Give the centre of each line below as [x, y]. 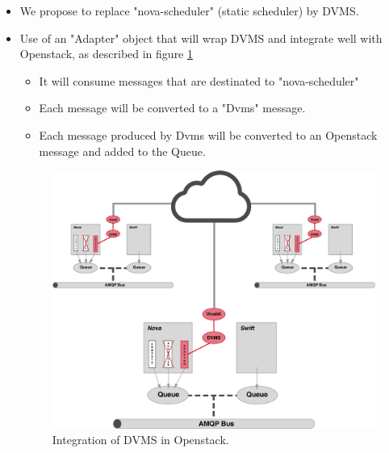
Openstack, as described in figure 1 [106, 54]
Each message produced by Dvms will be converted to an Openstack [208, 134]
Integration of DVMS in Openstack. [140, 440]
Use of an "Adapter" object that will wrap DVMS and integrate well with [201, 38]
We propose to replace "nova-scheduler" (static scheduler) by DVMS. [189, 10]
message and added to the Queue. [122, 151]
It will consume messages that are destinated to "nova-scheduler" [199, 80]
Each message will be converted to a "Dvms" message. [172, 108]
